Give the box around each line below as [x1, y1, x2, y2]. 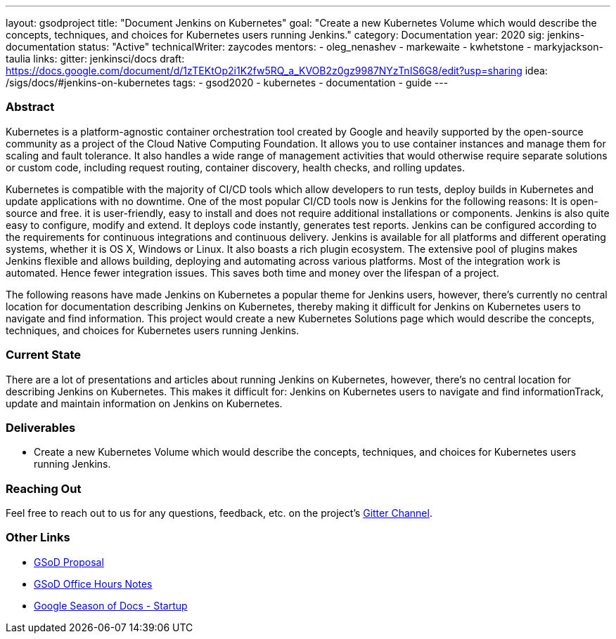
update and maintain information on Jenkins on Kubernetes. [6, 397, 283, 409]
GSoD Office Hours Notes [34, 577, 153, 590]
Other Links [6, 530, 70, 545]
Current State [6, 348, 81, 362]
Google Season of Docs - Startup [34, 599, 188, 612]
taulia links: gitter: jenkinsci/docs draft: [6, 53, 185, 65]
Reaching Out [6, 481, 82, 496]
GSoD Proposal [34, 555, 104, 568]
